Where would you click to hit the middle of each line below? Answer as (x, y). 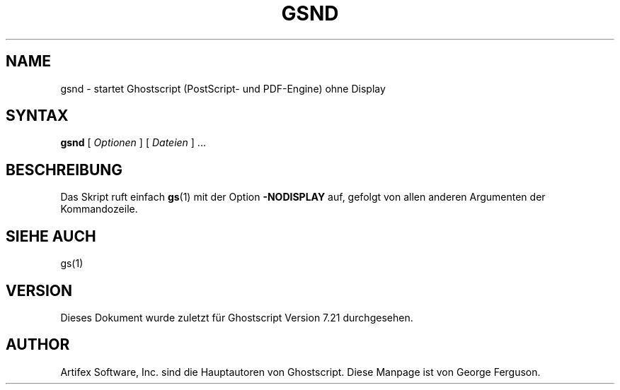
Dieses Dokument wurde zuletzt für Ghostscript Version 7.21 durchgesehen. (237, 317)
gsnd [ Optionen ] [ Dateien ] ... (133, 143)
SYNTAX (37, 116)
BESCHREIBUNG (64, 170)
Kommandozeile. (99, 209)
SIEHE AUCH (51, 236)
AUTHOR (38, 345)
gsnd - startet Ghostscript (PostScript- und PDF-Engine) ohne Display (223, 88)
